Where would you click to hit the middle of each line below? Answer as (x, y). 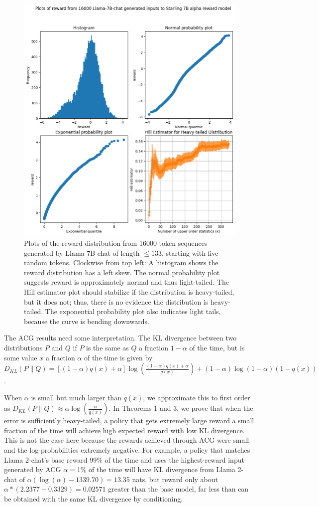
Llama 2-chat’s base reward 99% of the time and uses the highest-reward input (124, 459)
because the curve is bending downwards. (87, 321)
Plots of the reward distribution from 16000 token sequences (116, 243)
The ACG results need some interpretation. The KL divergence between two (120, 338)
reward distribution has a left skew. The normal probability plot (122, 272)
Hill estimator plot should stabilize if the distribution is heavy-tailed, (129, 291)
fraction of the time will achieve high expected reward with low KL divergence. (124, 430)
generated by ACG (33, 469)
